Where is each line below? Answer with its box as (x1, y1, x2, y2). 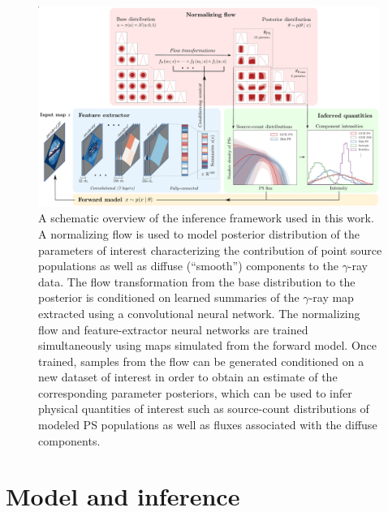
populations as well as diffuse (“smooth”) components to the (38, 257, 338, 274)
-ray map (308, 289, 354, 306)
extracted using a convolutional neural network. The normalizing (38, 304, 360, 321)
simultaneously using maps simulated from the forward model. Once (38, 337, 377, 354)
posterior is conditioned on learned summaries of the (38, 289, 300, 306)
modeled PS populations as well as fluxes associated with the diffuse (38, 416, 377, 433)
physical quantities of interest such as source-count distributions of (38, 400, 369, 417)
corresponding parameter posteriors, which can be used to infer (38, 384, 352, 401)
